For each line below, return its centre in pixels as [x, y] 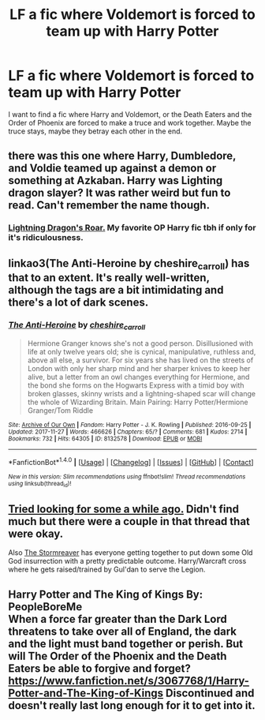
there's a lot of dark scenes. [78, 302]
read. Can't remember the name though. [109, 206]
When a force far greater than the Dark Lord [118, 619]
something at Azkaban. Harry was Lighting [116, 180]
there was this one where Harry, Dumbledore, [122, 156]
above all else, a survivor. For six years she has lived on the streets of [140, 360]
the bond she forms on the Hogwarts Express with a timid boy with [136, 385]
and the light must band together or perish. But [126, 644]
